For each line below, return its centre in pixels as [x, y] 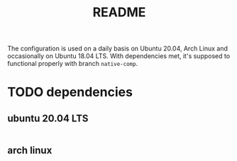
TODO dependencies [70, 92]
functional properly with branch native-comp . [73, 64]
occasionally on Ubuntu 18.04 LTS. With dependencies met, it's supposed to [119, 56]
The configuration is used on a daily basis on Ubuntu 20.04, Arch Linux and [118, 49]
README [119, 12]
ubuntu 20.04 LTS [48, 118]
